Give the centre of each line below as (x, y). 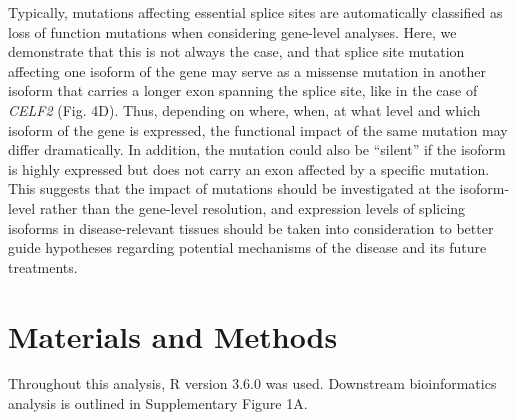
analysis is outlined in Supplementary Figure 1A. (158, 403)
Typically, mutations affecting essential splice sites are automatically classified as (255, 12)
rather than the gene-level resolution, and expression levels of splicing (252, 207)
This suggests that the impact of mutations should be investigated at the (231, 188)
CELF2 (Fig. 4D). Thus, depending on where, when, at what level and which (244, 109)
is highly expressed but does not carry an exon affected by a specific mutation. (249, 168)
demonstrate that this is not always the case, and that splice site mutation (236, 51)
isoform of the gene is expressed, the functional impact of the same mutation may (258, 129)
